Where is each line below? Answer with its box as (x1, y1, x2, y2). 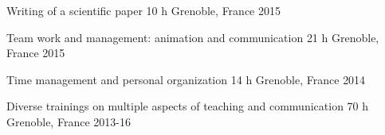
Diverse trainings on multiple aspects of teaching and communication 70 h (6, 98, 369, 114)
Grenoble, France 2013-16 (6, 113, 131, 129)
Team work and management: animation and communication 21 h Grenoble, (6, 29, 379, 45)
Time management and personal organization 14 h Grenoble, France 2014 (6, 71, 366, 87)
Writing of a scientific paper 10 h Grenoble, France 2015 (6, 2, 281, 18)
